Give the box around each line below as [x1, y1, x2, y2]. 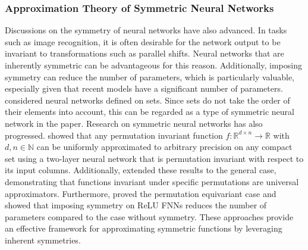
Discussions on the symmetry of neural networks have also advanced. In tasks [5, 24, 287, 36]
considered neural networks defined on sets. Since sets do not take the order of [5, 93, 290, 106]
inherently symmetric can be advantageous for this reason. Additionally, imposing [5, 59, 302, 71]
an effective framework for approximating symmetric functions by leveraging [5, 222, 282, 235]
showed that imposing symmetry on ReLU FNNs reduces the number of [5, 199, 267, 211]
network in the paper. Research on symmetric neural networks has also [5, 117, 263, 129]
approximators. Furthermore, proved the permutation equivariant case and [5, 187, 276, 199]
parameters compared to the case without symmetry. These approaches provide [5, 210, 294, 223]
